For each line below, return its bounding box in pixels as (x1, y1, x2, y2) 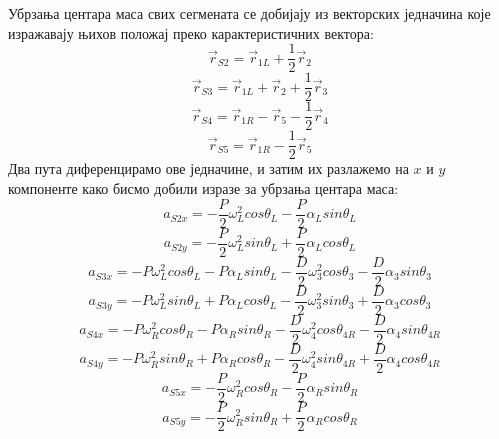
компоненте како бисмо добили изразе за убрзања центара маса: (8, 178, 399, 199)
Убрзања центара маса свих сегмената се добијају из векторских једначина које (8, 3, 491, 23)
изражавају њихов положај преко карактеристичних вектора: (8, 22, 374, 43)
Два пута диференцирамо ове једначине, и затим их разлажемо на (8, 158, 409, 179)
